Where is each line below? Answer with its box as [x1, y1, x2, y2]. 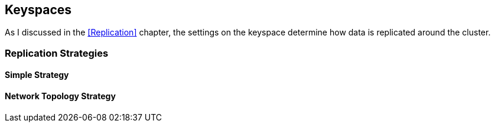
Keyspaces [5, 2, 72, 17]
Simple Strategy [5, 70, 69, 80]
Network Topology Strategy [5, 91, 116, 102]
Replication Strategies [5, 47, 109, 59]
